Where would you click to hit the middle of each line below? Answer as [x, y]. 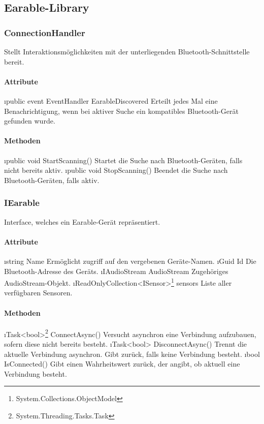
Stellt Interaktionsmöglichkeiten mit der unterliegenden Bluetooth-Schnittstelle [127, 51]
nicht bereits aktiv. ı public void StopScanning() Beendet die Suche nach [116, 170]
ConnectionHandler [45, 32]
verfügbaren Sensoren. [38, 293]
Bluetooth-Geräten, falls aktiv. [52, 180]
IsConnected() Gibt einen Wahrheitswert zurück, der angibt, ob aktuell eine [122, 364]
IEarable [22, 203]
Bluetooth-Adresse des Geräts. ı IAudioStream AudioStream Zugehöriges [116, 271]
